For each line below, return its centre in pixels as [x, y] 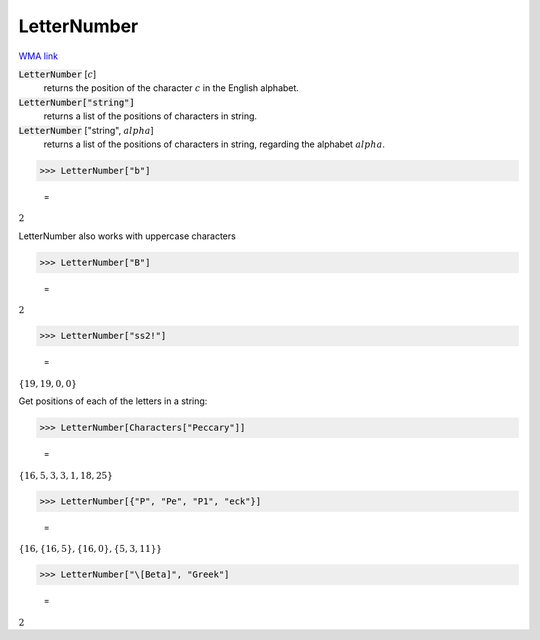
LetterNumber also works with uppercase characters [127, 236]
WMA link [38, 56]
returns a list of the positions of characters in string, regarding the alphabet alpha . [214, 144]
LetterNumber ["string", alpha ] [86, 130]
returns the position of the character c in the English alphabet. [171, 88]
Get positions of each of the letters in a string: [113, 401]
